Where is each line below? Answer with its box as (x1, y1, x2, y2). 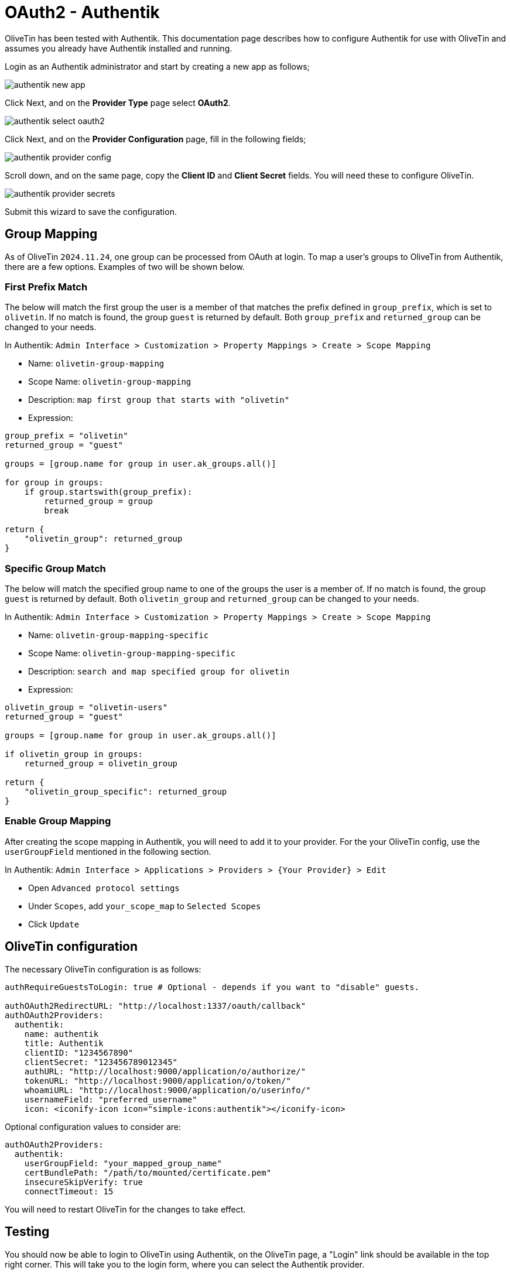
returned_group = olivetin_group (24, 759, 178, 769)
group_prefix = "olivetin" (5, 431, 128, 441)
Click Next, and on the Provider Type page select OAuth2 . (5, 97, 231, 108)
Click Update (28, 919, 80, 929)
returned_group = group (44, 496, 153, 506)
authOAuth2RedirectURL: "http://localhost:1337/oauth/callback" (5, 1001, 306, 1011)
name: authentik (24, 1029, 99, 1039)
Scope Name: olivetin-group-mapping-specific (28, 648, 236, 659)
